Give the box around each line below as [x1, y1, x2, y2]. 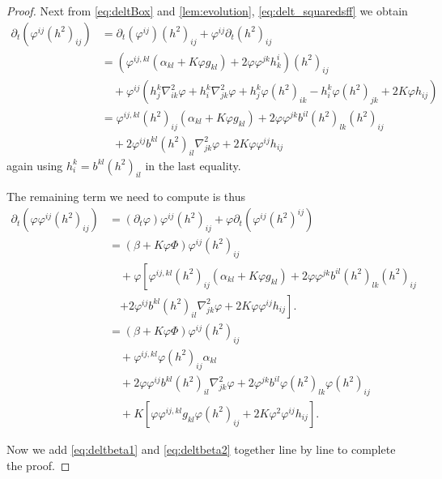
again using [6, 156, 63, 173]
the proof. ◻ [6, 456, 70, 473]
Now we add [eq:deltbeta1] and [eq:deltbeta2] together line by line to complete [6, 440, 396, 457]
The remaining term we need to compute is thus [6, 188, 245, 205]
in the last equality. [145, 156, 241, 173]
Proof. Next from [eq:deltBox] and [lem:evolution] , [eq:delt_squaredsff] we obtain [6, 2, 408, 19]
